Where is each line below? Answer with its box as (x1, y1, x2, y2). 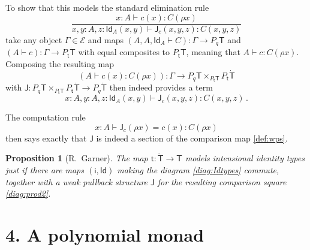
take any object (5, 33, 62, 46)
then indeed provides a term (109, 81, 213, 94)
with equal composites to (78, 46, 170, 58)
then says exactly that (5, 131, 87, 144)
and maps (88, 33, 124, 46)
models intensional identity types (185, 152, 305, 164)
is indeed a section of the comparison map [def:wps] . (96, 131, 288, 144)
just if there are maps (5, 164, 84, 176)
